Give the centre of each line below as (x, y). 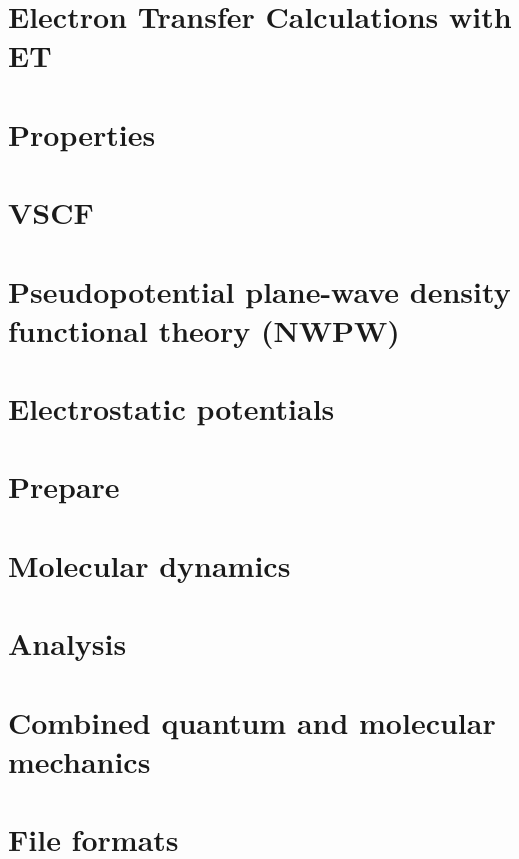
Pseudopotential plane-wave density (259, 290)
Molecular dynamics (149, 564)
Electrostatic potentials (171, 408)
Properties (82, 133)
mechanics (79, 760)
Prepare (64, 486)
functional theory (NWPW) (204, 329)
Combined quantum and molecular (252, 721)
